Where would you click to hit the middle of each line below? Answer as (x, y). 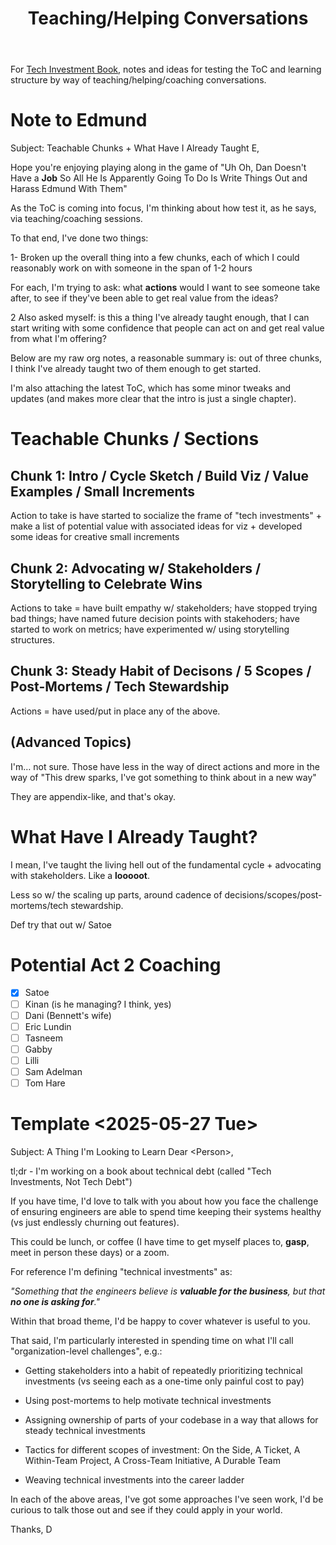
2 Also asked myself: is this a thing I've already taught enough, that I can (160, 318)
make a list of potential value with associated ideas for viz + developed (156, 526)
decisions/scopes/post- (273, 894)
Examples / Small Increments (102, 491)
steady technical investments (85, 1430)
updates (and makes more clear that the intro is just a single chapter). (153, 399)
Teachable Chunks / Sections (135, 439)
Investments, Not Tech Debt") (71, 1181)
